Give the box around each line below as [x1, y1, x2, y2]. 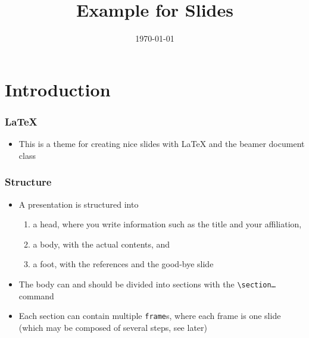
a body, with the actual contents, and [33, 237, 170, 250]
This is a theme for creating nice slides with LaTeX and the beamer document [18, 137, 305, 150]
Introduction [5, 77, 111, 101]
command [18, 289, 54, 302]
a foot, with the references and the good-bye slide [33, 258, 214, 270]
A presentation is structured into [18, 198, 139, 210]
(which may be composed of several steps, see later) [18, 321, 207, 333]
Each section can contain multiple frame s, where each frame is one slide [18, 309, 281, 322]
